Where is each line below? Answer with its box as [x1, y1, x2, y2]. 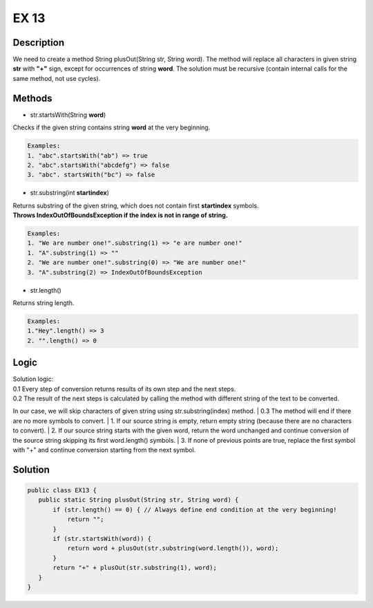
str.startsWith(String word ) [30, 111, 106, 119]
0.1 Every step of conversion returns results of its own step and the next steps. [12, 385, 236, 393]
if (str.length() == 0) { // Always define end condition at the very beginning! [52, 506, 338, 513]
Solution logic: [12, 375, 54, 383]
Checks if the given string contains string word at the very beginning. [12, 123, 211, 131]
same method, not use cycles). [12, 74, 101, 82]
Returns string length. [12, 298, 75, 307]
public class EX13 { [27, 486, 97, 494]
